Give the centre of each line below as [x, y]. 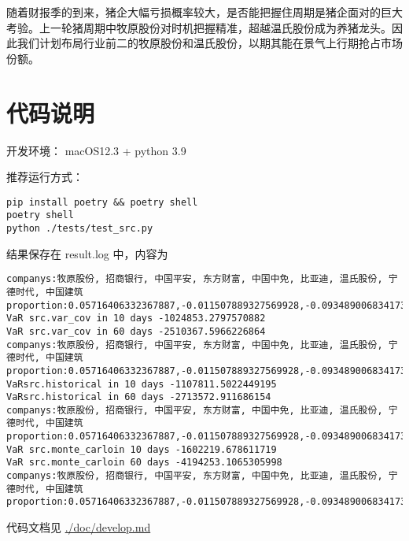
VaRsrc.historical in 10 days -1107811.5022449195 [142, 384]
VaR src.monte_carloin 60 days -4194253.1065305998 [144, 463]
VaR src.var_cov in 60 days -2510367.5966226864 [136, 331]
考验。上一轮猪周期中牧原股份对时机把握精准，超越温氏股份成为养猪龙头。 [199, 27]
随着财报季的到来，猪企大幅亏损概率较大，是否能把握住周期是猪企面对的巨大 [204, 12]
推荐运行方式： [45, 177]
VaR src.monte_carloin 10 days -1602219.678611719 [142, 449]
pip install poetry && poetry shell [102, 202]
